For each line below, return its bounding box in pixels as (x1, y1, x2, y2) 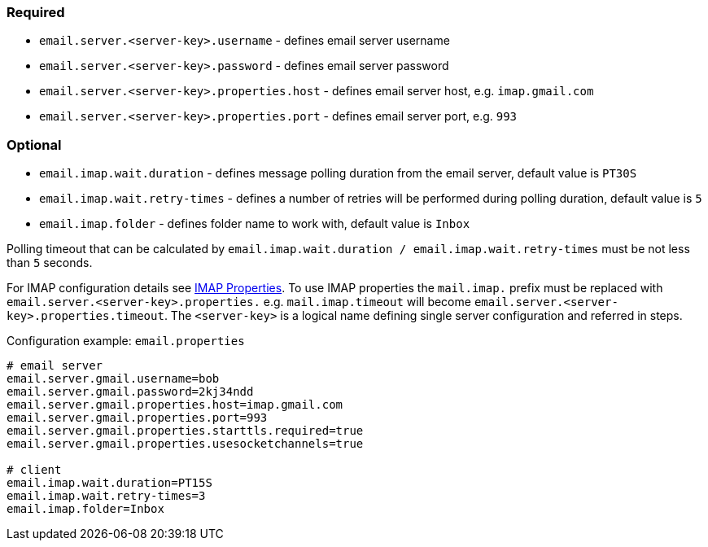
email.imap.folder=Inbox (7, 502, 164, 516)
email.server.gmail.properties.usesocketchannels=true (7, 437, 364, 451)
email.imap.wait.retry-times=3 (7, 489, 206, 503)
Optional (7, 136, 62, 153)
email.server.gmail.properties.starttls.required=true (7, 424, 364, 438)
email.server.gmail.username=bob (7, 372, 220, 386)
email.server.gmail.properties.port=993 (7, 411, 268, 425)
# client (7, 463, 62, 477)
